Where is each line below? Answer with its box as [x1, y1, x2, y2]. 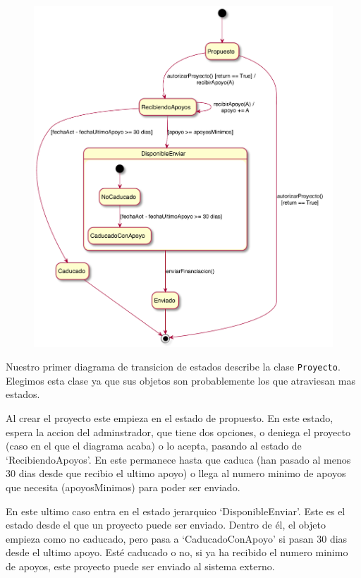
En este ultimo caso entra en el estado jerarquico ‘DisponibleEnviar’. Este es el [6, 503, 345, 518]
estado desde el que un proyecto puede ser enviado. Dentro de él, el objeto [6, 517, 326, 532]
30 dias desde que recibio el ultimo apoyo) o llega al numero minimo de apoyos [6, 466, 346, 481]
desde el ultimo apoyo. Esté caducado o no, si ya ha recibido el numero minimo [6, 545, 348, 560]
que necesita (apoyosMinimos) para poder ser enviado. [6, 479, 240, 494]
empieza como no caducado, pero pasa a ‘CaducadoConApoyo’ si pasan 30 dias [6, 531, 348, 546]
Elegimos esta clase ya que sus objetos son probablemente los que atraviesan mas [6, 373, 356, 387]
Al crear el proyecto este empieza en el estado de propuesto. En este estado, [6, 410, 334, 425]
